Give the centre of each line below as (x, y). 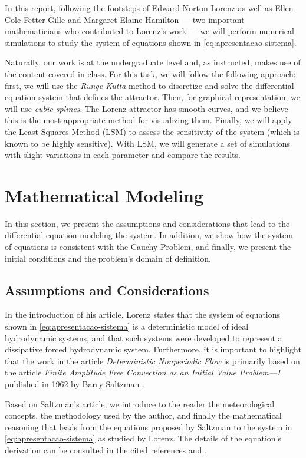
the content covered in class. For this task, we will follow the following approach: (150, 73)
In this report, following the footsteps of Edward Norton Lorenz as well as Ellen (149, 8)
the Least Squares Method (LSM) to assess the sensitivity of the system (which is (152, 131)
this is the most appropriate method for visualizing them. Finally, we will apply (149, 120)
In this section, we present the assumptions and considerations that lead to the (147, 223)
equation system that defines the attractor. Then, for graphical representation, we (153, 97)
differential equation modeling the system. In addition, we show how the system (149, 235)
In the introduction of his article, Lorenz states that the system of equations (143, 314)
